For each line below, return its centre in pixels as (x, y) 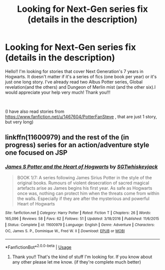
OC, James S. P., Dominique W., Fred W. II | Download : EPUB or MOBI (65, 231)
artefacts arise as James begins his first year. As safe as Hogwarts (84, 188)
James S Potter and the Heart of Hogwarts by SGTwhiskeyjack (82, 167)
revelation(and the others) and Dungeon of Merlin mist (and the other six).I (81, 87)
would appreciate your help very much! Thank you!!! (58, 92)
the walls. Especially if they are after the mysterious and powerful (83, 199)
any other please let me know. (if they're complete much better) (77, 262)
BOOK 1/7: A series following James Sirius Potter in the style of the (84, 177)
